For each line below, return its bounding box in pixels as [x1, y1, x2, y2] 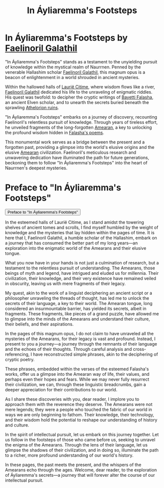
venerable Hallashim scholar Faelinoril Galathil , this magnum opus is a [5, 69, 145, 75]
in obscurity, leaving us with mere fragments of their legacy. [5, 281, 126, 286]
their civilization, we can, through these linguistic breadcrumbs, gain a [5, 381, 146, 387]
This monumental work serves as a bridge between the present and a [5, 139, 145, 145]
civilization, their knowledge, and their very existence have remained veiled [5, 275, 156, 281]
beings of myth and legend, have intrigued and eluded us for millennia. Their [5, 270, 159, 276]
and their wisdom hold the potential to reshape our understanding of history [5, 417, 158, 423]
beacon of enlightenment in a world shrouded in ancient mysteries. [5, 74, 140, 80]
